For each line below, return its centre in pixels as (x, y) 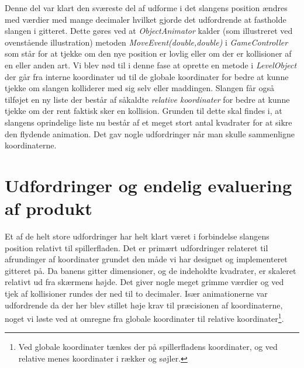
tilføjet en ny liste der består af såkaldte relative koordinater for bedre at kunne (147, 99)
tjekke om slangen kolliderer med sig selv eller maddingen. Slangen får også (139, 88)
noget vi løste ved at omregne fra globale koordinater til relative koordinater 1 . (144, 317)
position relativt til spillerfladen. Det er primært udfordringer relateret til (137, 247)
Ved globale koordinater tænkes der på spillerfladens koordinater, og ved (148, 347)
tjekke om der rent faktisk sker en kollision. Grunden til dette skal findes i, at (144, 111)
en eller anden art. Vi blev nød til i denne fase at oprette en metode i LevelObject (151, 65)
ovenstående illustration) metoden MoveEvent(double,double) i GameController (146, 42)
